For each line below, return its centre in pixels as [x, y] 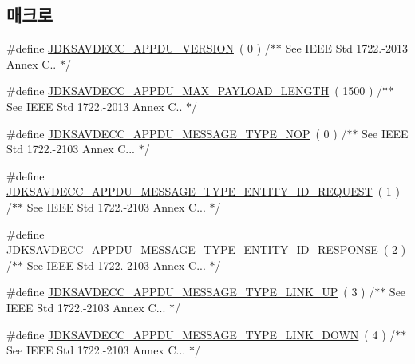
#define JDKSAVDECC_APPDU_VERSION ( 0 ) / [138, 48]
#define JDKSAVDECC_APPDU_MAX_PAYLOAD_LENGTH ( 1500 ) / [195, 91]
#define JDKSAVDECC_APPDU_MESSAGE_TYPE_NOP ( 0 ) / [177, 133]
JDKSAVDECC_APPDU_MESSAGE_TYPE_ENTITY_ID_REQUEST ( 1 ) [203, 191]
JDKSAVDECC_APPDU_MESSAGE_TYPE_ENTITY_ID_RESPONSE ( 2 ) [206, 249]
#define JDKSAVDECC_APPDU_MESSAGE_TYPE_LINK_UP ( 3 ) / [191, 292]
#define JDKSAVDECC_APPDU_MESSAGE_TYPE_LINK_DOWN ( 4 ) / [201, 334]
